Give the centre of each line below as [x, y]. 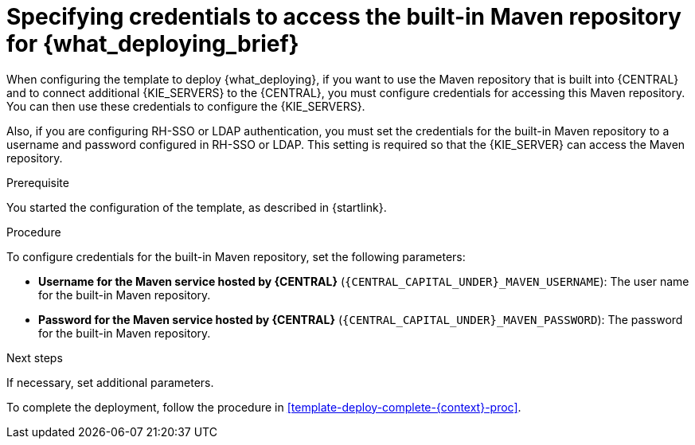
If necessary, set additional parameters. [110, 382]
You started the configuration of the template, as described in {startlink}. [197, 207]
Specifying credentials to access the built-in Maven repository [344, 17]
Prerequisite [38, 182]
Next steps [35, 357]
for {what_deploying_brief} [153, 44]
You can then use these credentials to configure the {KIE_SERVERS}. [186, 106]
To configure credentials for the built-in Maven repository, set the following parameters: [236, 256]
